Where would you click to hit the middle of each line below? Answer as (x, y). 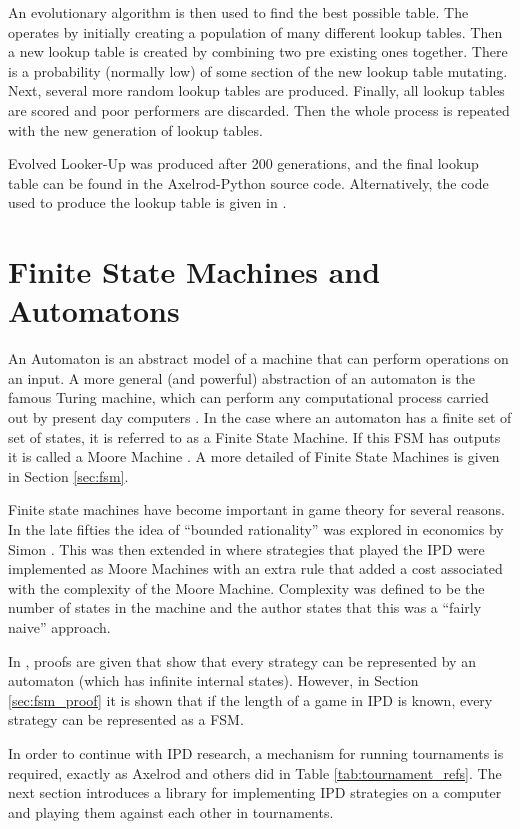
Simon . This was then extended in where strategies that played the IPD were (246, 548)
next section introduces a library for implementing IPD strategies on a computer (255, 792)
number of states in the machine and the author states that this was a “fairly (245, 607)
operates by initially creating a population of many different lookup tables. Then (255, 31)
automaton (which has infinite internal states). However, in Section (213, 680)
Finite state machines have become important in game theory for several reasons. (256, 509)
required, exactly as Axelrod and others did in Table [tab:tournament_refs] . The (255, 772)
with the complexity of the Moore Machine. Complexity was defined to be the (246, 587)
